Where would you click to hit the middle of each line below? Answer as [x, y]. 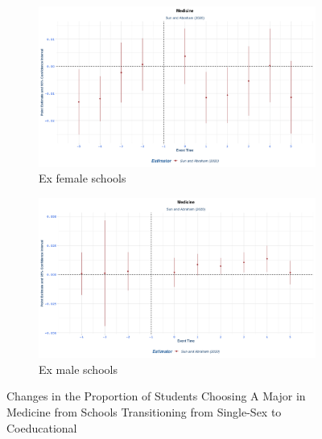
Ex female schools [83, 178]
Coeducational [42, 427]
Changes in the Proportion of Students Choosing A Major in [156, 396]
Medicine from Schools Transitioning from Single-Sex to [144, 412]
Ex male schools [78, 369]
